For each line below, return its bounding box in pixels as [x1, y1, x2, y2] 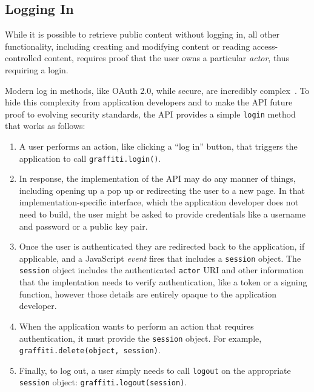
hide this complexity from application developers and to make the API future [5, 96, 293, 108]
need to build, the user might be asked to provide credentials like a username [19, 208, 306, 221]
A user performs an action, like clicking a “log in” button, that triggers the [19, 140, 298, 153]
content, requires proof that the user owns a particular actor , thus [44, 51, 290, 64]
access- [252, 39, 278, 52]
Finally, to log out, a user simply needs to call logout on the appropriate [19, 364, 291, 376]
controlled [5, 51, 42, 64]
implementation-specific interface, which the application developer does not [19, 196, 299, 208]
